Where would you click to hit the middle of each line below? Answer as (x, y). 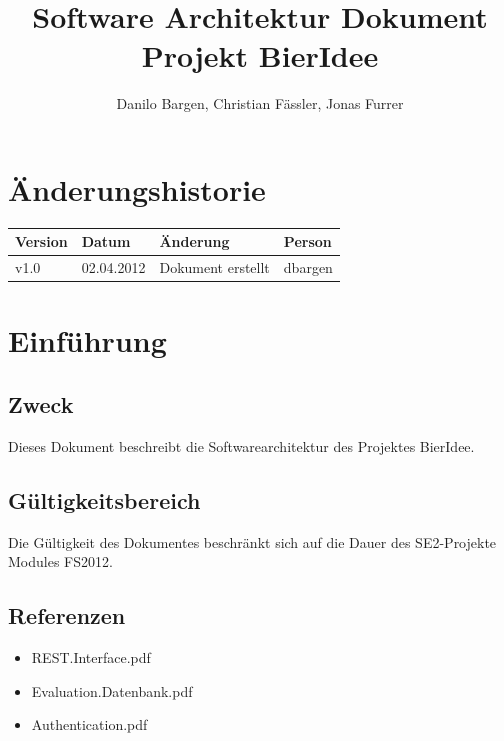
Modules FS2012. (60, 561)
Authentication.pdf (89, 724)
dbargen (308, 267)
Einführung (87, 340)
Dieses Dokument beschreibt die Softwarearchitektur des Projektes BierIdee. (241, 445)
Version (41, 241)
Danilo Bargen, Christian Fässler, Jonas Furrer (260, 103)
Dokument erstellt (214, 267)
